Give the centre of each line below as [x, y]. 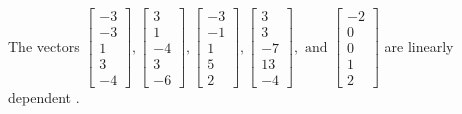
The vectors [44, 45]
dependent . [44, 97]
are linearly [419, 45]
